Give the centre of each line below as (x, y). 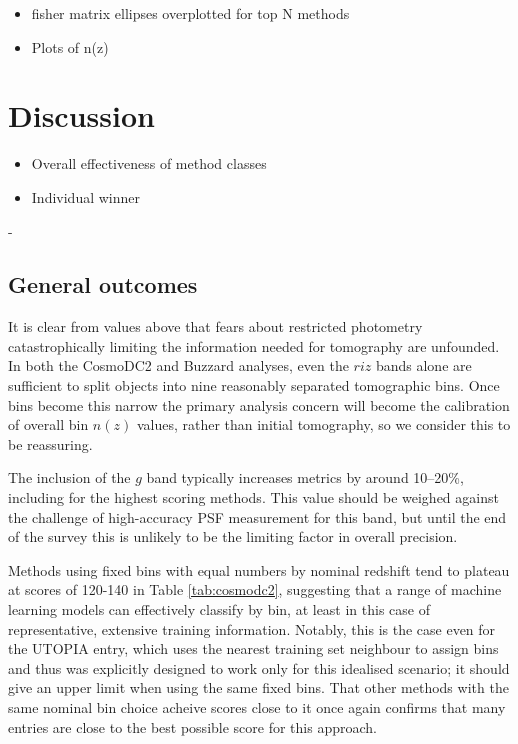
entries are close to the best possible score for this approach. (192, 726)
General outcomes (103, 284)
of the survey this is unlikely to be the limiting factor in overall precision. (233, 536)
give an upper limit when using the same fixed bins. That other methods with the (258, 687)
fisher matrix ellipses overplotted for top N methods (190, 13)
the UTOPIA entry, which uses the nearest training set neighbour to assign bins (253, 648)
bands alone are (423, 365)
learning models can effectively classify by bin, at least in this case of (219, 609)
